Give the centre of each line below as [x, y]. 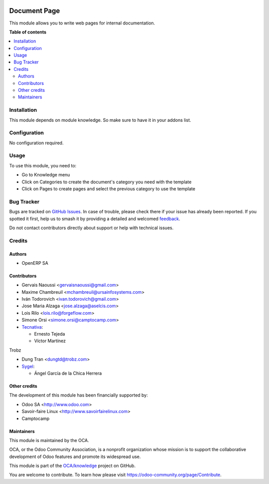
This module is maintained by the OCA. [49, 440]
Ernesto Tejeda [50, 334]
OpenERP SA [35, 263]
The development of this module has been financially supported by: [78, 395]
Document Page [35, 11]
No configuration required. [36, 143]
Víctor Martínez [50, 341]
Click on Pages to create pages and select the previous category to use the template [108, 189]
